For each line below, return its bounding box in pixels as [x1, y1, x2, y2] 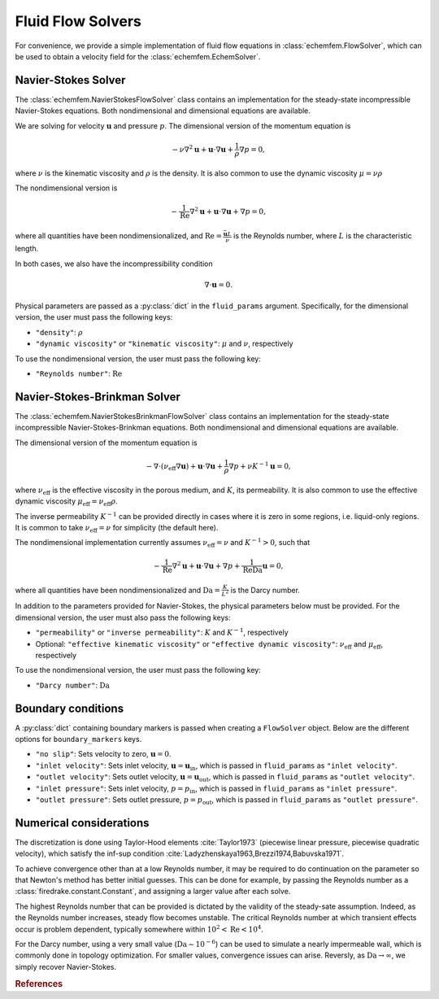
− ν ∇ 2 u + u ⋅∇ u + [172, 143, 234, 154]
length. [15, 244, 39, 254]
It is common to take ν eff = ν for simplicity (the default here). [15, 522, 219, 534]
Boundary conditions [15, 701, 124, 715]
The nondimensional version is [15, 183, 118, 193]
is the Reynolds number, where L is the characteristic [233, 231, 412, 241]
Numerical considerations [15, 816, 150, 830]
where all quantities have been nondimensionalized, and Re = [15, 231, 223, 241]
